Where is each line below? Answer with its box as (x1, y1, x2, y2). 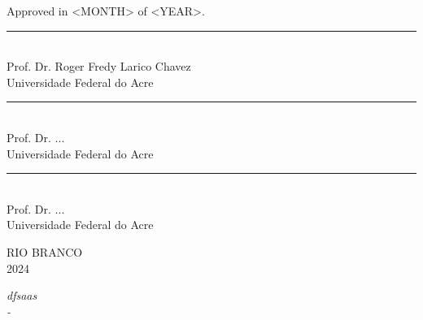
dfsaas (7, 287, 37, 304)
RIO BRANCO (7, 243, 83, 260)
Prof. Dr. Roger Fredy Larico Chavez (7, 58, 191, 75)
